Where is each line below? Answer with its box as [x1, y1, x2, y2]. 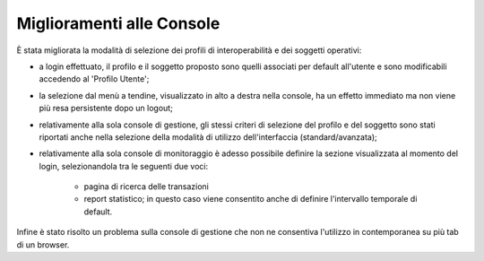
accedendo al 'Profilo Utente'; [39, 74, 150, 84]
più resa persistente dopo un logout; [39, 103, 174, 114]
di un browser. [16, 239, 70, 250]
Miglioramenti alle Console [16, 13, 220, 33]
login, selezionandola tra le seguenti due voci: [39, 161, 209, 171]
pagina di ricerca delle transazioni [83, 181, 210, 192]
